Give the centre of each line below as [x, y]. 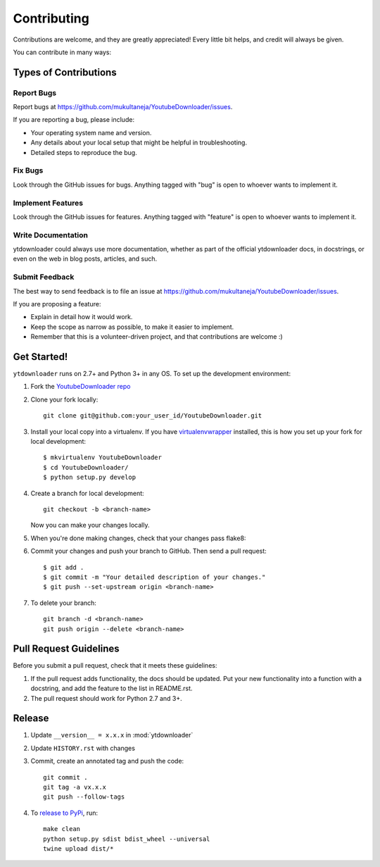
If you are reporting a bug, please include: [74, 120]
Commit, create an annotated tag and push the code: [107, 761]
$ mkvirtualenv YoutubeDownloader [102, 457]
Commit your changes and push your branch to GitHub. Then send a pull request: [148, 551]
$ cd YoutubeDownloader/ [86, 467]
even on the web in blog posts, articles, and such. [85, 259]
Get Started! [40, 357]
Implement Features [48, 203]
